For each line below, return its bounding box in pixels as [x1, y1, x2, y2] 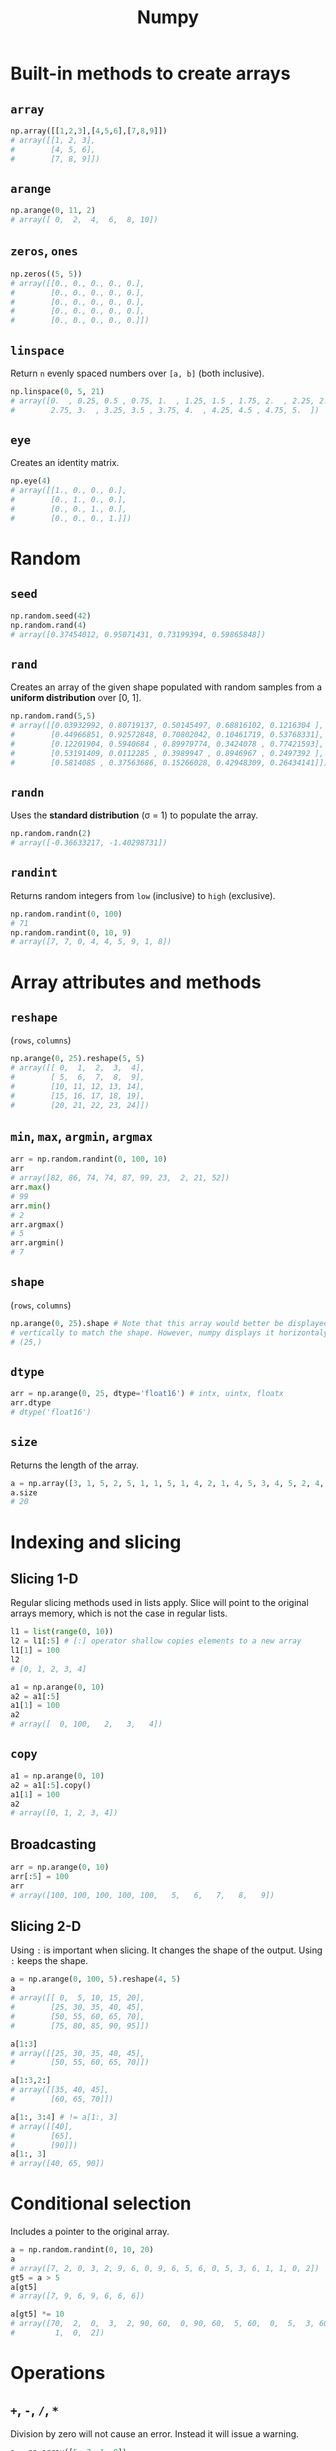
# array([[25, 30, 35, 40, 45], [10, 2048, 145, 2058]
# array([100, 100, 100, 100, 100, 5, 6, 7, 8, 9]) [10, 1890, 275, 1900]
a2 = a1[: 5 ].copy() [10, 1780, 92, 1790]
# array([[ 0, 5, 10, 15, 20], [10, 1993, 145, 2003]
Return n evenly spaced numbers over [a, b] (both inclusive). [10, 367, 265, 379]
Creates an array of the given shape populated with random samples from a [10, 681, 323, 693]
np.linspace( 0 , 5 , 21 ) [10, 386, 105, 396]
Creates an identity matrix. [10, 457, 120, 469]
